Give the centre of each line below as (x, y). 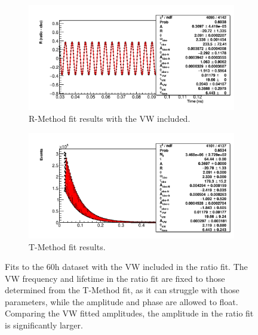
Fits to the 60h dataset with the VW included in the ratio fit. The (126, 267)
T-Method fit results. (67, 246)
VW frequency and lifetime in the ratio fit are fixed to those (115, 278)
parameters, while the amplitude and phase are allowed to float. (122, 301)
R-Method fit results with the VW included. (110, 118)
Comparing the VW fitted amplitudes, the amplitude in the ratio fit (129, 313)
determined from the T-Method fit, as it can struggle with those (122, 290)
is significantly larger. (44, 325)
